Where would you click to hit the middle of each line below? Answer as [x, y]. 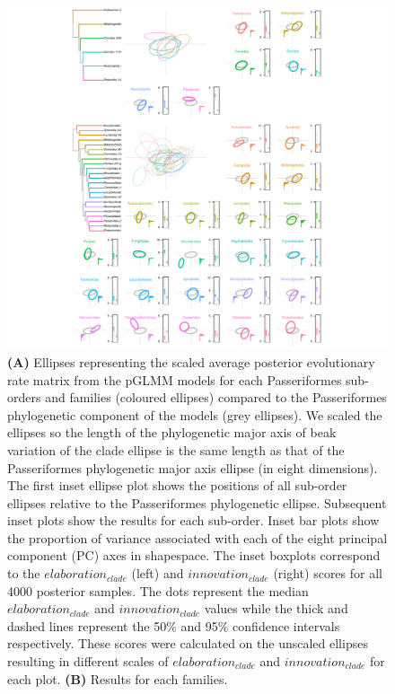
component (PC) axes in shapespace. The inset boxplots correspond [194, 555]
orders [24, 397]
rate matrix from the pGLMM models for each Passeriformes [175, 379]
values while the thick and [276, 608]
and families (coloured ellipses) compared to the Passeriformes [216, 397]
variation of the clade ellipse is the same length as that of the [176, 449]
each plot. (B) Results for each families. [118, 678]
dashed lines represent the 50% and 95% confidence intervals [174, 625]
